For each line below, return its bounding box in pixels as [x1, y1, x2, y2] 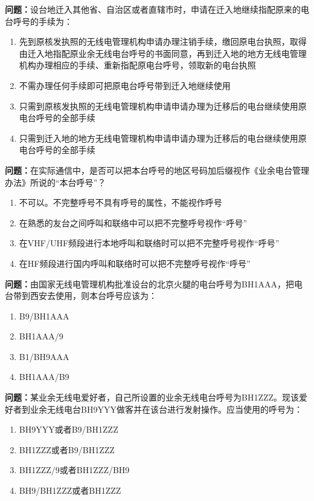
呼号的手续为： [13, 15, 72, 27]
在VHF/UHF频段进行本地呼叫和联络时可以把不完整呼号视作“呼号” [19, 237, 280, 249]
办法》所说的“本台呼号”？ [5, 175, 106, 188]
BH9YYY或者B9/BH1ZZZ [19, 423, 118, 436]
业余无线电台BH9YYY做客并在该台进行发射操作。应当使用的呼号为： [30, 402, 303, 415]
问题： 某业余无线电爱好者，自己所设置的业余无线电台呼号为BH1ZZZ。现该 [5, 391, 300, 404]
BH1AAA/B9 [19, 370, 69, 383]
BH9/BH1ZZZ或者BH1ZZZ [19, 484, 121, 497]
